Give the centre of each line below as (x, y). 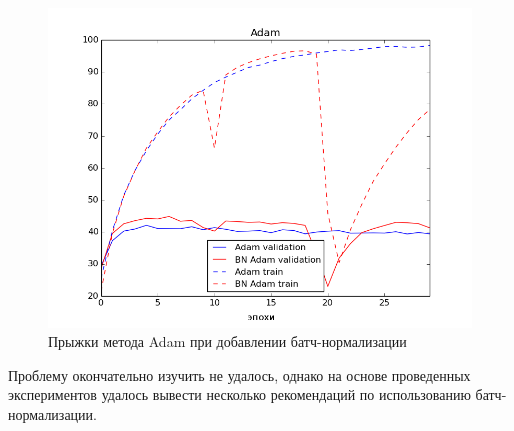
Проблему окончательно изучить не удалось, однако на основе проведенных (239, 374)
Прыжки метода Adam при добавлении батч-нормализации (227, 341)
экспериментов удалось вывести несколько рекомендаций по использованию (239, 394)
